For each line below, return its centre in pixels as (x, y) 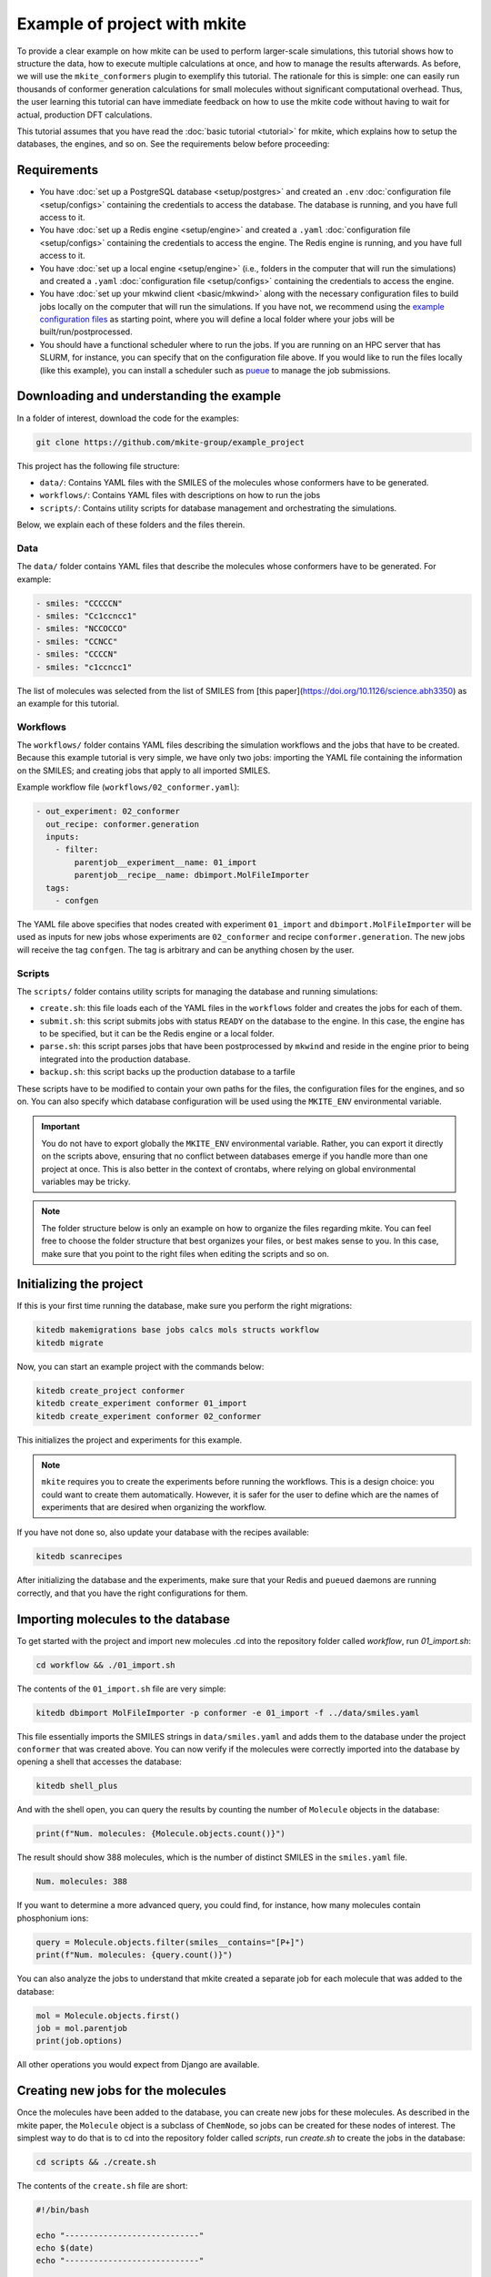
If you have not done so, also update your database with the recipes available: (163, 1532)
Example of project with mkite (132, 24)
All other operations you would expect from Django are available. (138, 2065)
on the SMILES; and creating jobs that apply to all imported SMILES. (144, 771)
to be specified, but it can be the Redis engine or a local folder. (157, 1034)
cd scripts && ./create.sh (96, 2162)
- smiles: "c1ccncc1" (84, 667)
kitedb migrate (70, 1343)
